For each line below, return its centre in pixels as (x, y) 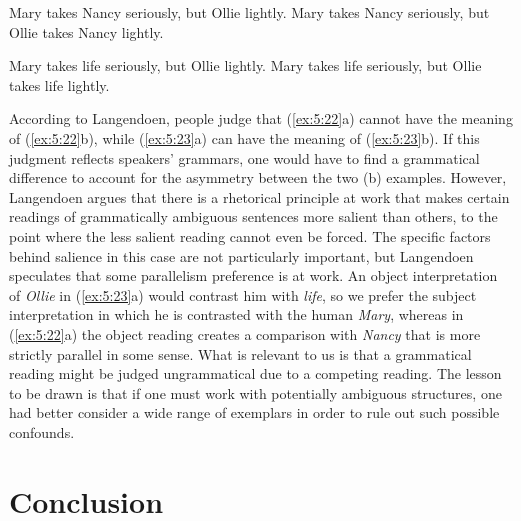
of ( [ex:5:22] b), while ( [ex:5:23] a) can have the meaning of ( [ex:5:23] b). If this (244, 137)
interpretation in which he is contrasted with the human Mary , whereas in (236, 314)
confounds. (42, 431)
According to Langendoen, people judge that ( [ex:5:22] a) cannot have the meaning (261, 118)
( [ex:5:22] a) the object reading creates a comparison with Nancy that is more (245, 333)
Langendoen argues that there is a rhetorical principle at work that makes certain (259, 196)
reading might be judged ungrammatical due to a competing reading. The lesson (255, 373)
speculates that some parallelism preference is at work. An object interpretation (253, 275)
